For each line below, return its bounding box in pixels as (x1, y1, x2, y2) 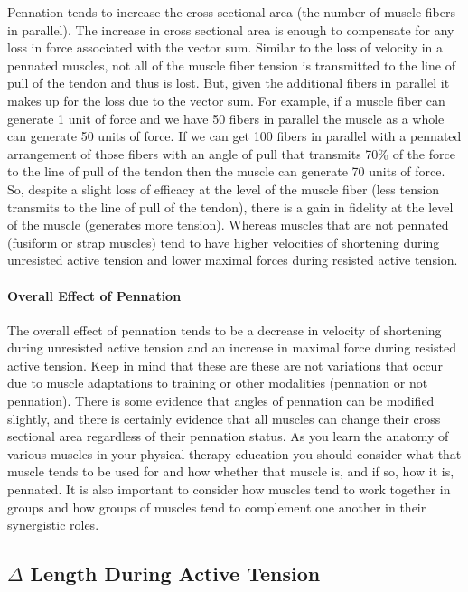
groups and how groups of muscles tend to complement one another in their (7, 497, 426, 516)
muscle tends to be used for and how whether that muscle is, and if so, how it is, (7, 462, 454, 481)
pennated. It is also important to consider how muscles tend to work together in (7, 480, 451, 499)
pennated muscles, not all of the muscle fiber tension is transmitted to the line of (7, 55, 455, 74)
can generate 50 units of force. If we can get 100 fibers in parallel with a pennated (7, 127, 462, 146)
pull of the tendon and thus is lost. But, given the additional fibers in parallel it (7, 73, 450, 92)
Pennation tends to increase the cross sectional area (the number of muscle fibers (7, 3, 455, 21)
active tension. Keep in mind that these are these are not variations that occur (7, 355, 443, 374)
